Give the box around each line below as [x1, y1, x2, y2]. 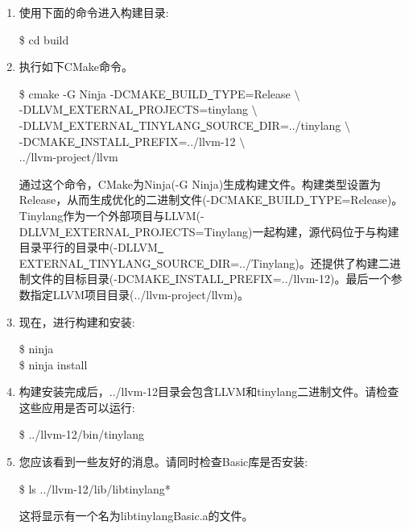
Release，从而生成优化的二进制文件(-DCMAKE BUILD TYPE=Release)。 [19, 191, 403, 208]
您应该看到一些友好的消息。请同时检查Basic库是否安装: [19, 453, 308, 470]
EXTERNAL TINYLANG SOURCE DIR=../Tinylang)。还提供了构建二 [19, 254, 390, 271]
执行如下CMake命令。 [19, 58, 133, 75]
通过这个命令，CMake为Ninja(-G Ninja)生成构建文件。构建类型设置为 [19, 175, 382, 192]
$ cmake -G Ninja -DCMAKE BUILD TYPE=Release [19, 85, 291, 102]
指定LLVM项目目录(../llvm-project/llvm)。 [30, 285, 249, 302]
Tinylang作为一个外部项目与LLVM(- [19, 206, 204, 223]
